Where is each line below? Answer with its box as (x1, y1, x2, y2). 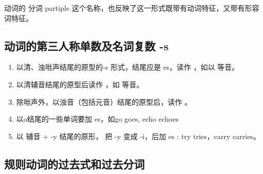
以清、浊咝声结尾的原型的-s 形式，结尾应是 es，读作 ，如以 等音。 (16, 62, 239, 72)
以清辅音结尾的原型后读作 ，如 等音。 (16, 79, 144, 89)
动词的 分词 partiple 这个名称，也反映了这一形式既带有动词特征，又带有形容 (4, 3, 259, 13)
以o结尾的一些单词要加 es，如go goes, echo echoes (16, 113, 179, 124)
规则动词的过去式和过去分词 (4, 156, 145, 171)
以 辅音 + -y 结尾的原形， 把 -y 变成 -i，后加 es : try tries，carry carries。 (16, 130, 260, 141)
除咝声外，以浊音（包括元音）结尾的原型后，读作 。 (16, 96, 192, 107)
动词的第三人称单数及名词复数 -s (4, 37, 169, 53)
